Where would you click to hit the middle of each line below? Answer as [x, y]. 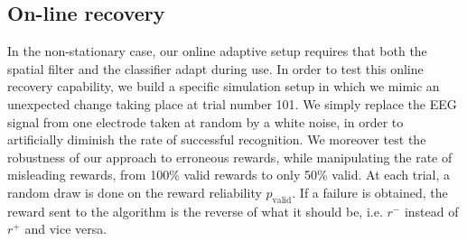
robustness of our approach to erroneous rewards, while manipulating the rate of [230, 157]
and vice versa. [66, 229]
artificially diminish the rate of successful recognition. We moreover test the [217, 139]
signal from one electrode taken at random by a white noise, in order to [205, 121]
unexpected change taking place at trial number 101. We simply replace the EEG [232, 103]
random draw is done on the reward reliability [135, 192]
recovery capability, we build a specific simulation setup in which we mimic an [224, 86]
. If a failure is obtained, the [370, 192]
